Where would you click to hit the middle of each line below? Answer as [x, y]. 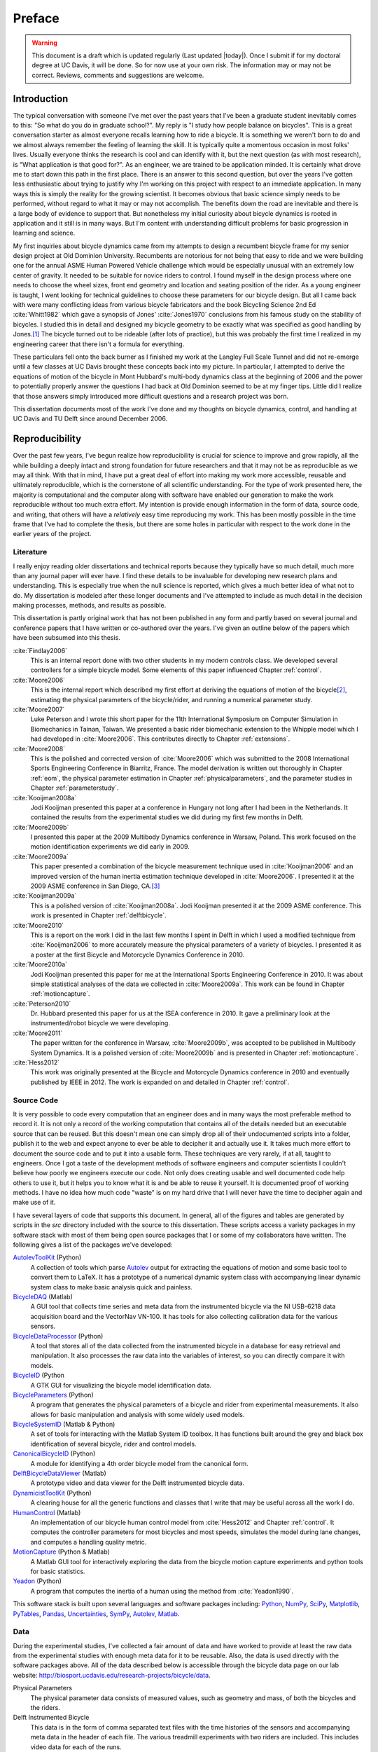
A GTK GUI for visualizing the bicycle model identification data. [121, 1385]
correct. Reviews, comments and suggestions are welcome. [118, 75]
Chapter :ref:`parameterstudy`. [75, 788]
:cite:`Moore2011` [38, 1033]
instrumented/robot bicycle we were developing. [100, 1023]
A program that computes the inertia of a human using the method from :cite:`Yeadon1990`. [162, 1591]
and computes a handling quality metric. [89, 1542]
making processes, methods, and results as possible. [90, 605]
